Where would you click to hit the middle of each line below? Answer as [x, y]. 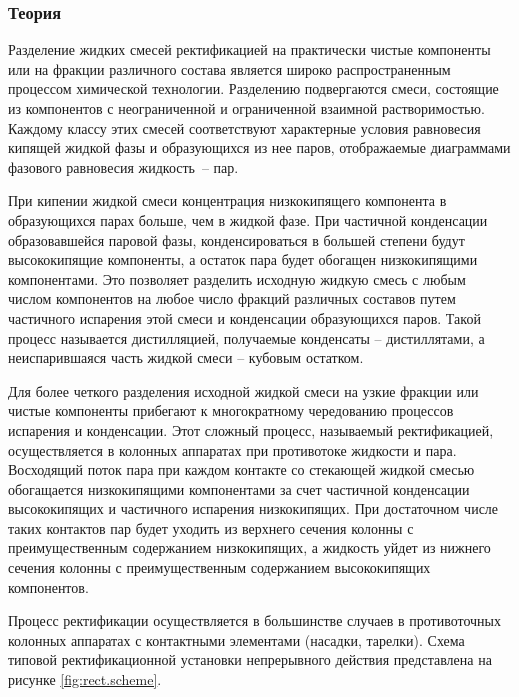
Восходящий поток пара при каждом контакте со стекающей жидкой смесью [241, 469]
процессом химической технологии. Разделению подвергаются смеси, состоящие [253, 88]
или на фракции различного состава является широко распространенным [229, 68]
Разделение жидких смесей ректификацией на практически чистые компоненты [249, 49]
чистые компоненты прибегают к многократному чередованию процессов [231, 410]
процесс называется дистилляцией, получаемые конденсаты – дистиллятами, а [246, 337]
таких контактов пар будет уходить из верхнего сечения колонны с [211, 527]
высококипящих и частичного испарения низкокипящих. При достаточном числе [253, 508]
